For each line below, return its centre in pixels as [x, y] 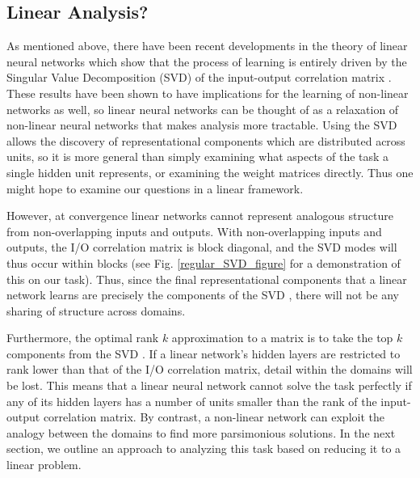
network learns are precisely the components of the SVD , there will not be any [203, 295]
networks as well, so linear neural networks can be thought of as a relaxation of [203, 109]
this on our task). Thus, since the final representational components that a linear [207, 279]
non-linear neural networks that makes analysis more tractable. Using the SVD [202, 125]
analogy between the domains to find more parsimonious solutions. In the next [201, 432]
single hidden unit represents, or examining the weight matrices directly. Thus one [210, 172]
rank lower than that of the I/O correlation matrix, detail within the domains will [210, 369]
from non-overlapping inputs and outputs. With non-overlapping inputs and [194, 231]
